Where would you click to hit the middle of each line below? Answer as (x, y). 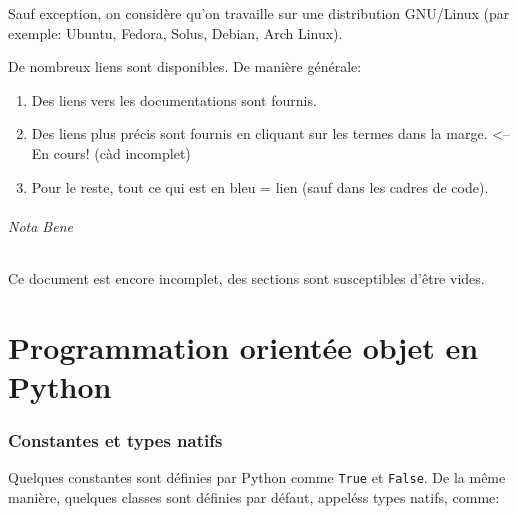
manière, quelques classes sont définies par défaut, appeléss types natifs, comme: (254, 496)
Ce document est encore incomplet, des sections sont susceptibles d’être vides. (246, 277)
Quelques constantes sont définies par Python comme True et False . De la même (257, 477)
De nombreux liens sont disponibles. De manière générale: (185, 66)
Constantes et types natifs (115, 440)
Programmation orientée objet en (243, 346)
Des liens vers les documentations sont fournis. (174, 99)
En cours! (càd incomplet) (111, 152)
